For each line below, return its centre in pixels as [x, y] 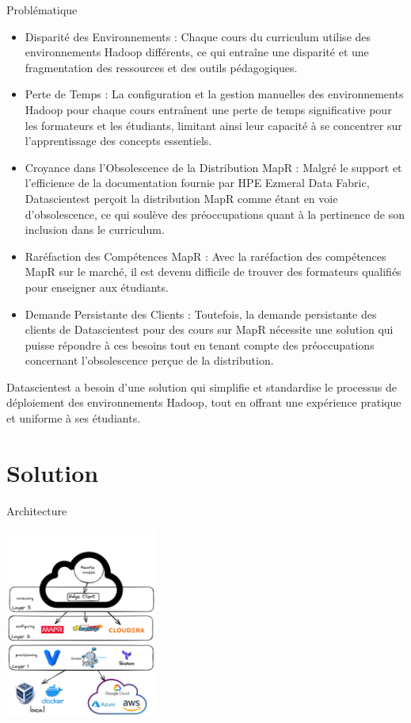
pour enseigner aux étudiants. [97, 287]
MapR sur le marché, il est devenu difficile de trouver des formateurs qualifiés [213, 272]
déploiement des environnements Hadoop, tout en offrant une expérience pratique [204, 402]
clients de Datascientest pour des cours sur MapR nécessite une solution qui [209, 329]
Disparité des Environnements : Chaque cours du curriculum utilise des [198, 36]
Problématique [42, 10]
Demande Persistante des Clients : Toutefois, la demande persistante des [201, 314]
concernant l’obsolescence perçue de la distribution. [149, 360]
